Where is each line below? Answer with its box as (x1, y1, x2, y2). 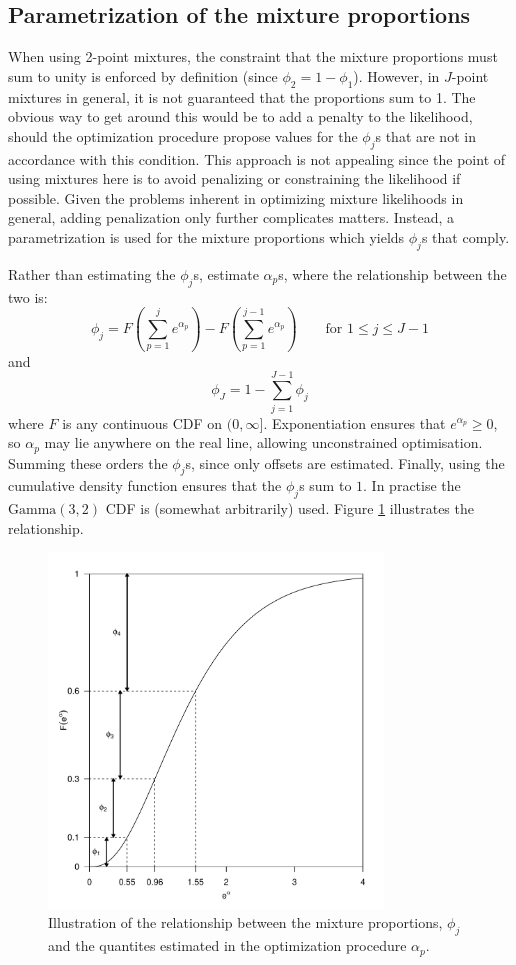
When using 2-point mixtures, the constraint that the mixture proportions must (8, 46, 498, 67)
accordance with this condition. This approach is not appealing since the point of (8, 148, 506, 169)
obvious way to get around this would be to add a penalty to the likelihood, (8, 106, 473, 127)
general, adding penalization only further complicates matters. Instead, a (8, 207, 455, 228)
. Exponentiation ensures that (263, 412, 446, 433)
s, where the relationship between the (278, 263, 507, 284)
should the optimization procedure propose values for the (8, 125, 358, 146)
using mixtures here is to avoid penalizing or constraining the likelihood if (8, 168, 461, 189)
